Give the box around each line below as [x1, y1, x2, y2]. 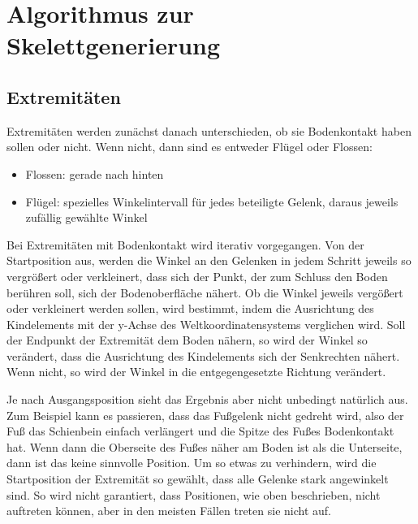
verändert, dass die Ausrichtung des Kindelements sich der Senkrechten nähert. [6, 347, 400, 364]
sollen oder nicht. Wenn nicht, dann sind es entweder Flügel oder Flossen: [6, 138, 373, 155]
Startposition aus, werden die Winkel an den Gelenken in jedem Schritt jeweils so [6, 252, 412, 269]
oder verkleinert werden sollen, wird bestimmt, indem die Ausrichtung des [6, 300, 374, 317]
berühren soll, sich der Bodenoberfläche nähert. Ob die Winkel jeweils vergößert [6, 284, 403, 301]
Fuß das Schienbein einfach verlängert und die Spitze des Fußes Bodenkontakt [6, 422, 394, 440]
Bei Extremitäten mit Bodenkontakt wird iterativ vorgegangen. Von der [6, 236, 364, 253]
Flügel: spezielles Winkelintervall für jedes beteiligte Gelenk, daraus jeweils [25, 193, 399, 210]
